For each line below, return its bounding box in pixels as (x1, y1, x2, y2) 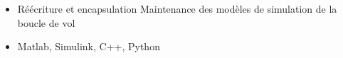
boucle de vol (17, 15, 75, 30)
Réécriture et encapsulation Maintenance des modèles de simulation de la (17, 1, 337, 16)
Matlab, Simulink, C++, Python (17, 39, 160, 54)
